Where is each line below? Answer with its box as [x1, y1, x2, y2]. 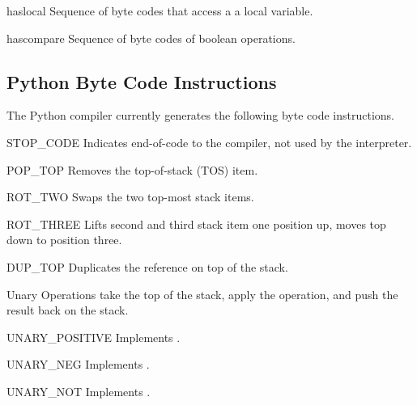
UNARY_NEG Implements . [6, 356, 150, 373]
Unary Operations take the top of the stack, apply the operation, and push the [6, 285, 398, 302]
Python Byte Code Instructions [6, 69, 277, 94]
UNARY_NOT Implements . [6, 382, 151, 399]
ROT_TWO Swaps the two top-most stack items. [6, 188, 254, 205]
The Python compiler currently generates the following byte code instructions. [6, 107, 394, 124]
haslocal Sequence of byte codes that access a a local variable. [6, 2, 313, 19]
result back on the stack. [6, 302, 129, 319]
